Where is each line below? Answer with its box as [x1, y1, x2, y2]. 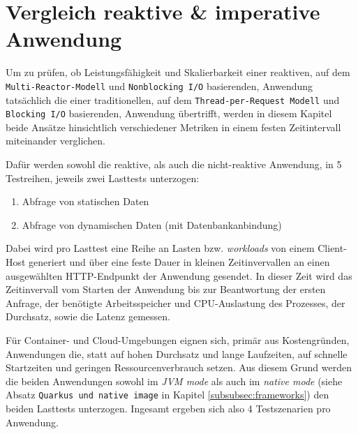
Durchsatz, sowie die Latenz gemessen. [6, 309, 170, 324]
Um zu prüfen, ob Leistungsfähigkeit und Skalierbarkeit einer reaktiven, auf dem [6, 65, 350, 80]
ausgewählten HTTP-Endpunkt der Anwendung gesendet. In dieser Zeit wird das [6, 268, 352, 283]
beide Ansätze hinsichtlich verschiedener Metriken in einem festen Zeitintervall [6, 119, 341, 134]
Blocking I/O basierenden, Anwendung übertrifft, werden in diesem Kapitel [6, 106, 332, 121]
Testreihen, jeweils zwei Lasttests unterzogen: [6, 170, 200, 185]
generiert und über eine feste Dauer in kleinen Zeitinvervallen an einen [29, 255, 330, 269]
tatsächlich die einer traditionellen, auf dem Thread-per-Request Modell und [6, 92, 340, 107]
